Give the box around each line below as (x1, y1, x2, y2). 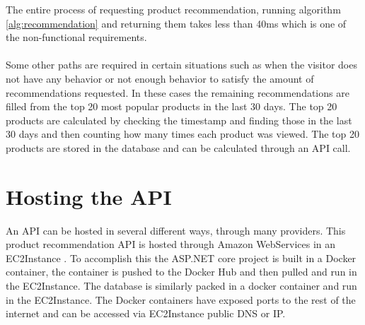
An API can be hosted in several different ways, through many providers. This (6, 223, 346, 237)
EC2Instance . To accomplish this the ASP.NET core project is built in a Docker (6, 250, 357, 265)
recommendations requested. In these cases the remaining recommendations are (6, 85, 349, 100)
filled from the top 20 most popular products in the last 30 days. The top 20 (6, 99, 337, 114)
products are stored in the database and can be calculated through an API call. (6, 140, 351, 155)
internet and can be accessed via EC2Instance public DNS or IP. (6, 306, 286, 321)
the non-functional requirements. (6, 30, 147, 45)
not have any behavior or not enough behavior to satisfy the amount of (6, 71, 314, 85)
